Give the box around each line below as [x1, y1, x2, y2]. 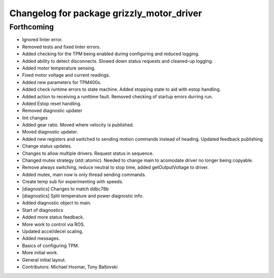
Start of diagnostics [22, 207, 63, 213]
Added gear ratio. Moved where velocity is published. [22, 122, 134, 128]
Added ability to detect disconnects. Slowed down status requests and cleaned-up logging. [22, 58, 213, 64]
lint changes [22, 115, 48, 121]
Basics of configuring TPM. [22, 242, 79, 249]
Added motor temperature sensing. [22, 65, 96, 71]
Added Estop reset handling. [22, 100, 82, 107]
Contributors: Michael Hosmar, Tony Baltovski [22, 264, 118, 270]
